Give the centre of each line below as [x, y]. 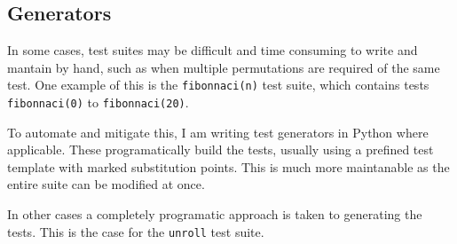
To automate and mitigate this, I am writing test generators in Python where [218, 132]
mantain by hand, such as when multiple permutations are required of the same [224, 67]
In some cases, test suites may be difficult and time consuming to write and [213, 50]
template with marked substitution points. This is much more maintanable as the [228, 166]
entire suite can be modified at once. [106, 184]
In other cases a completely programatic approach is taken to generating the [215, 214]
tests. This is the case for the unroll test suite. [136, 231]
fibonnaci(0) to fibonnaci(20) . [98, 102]
